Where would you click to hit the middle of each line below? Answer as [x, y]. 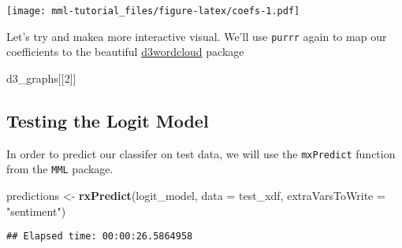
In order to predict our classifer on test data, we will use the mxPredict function [201, 153]
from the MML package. [60, 169]
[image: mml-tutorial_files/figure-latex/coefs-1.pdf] [153, 11]
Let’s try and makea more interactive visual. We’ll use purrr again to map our [197, 36]
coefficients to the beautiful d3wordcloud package [125, 52]
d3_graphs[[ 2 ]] [41, 78]
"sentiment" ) [36, 211]
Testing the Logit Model [108, 120]
